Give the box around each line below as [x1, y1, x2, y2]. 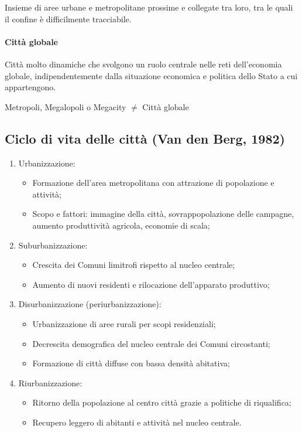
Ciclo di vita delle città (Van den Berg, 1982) [5, 129, 285, 147]
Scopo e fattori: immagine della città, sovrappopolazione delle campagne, [32, 208, 294, 220]
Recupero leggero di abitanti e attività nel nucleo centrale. [32, 416, 242, 428]
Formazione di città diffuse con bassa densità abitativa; [32, 357, 230, 369]
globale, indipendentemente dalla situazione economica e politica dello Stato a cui [5, 69, 298, 81]
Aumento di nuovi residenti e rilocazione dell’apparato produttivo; [32, 278, 270, 290]
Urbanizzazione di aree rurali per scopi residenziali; [32, 317, 216, 329]
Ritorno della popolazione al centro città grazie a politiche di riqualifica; [32, 396, 291, 409]
